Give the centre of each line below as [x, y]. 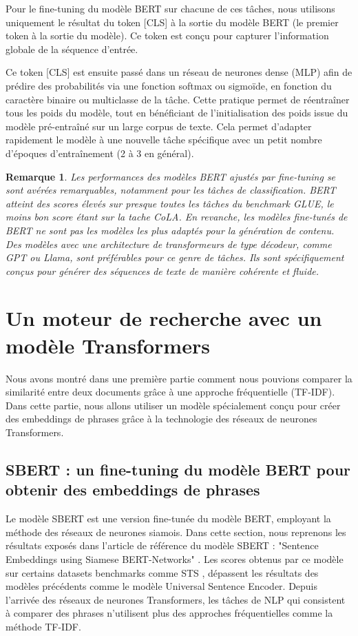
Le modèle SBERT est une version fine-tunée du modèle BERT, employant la [168, 519]
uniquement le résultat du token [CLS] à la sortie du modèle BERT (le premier [172, 22]
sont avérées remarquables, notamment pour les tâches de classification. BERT [171, 190]
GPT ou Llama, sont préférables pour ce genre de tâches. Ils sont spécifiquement [175, 257]
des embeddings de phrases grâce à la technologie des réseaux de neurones [161, 419]
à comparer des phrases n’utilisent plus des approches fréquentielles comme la [169, 613]
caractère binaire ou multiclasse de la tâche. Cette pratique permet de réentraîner [178, 99]
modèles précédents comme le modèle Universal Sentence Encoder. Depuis [162, 586]
